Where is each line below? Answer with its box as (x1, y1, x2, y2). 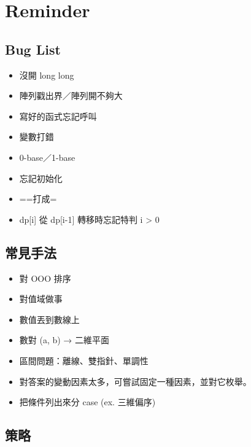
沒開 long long (19, 68, 74, 81)
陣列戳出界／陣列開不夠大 (19, 89, 123, 102)
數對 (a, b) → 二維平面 (19, 333, 110, 346)
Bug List (5, 39, 61, 58)
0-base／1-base (19, 150, 75, 163)
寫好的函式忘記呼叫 (19, 109, 97, 122)
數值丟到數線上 (19, 313, 80, 325)
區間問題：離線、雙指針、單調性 (19, 354, 149, 367)
